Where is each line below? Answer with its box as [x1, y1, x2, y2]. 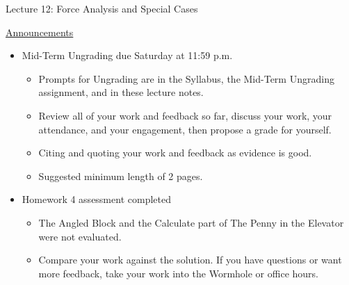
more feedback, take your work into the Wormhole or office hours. [38, 266, 318, 280]
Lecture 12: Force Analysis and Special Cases [6, 1, 198, 15]
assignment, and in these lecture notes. [38, 85, 204, 99]
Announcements [6, 24, 74, 39]
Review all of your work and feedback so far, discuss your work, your [38, 108, 332, 122]
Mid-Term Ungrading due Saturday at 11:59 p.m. [22, 48, 233, 63]
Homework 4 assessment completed [22, 192, 171, 206]
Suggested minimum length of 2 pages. [38, 168, 203, 183]
